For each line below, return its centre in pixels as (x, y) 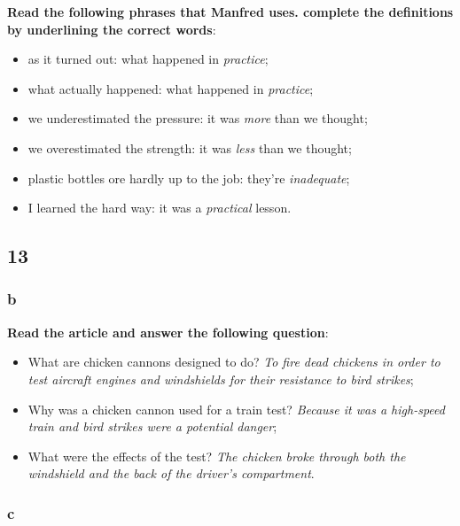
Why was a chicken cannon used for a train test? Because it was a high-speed (236, 409)
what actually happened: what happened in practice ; (171, 88)
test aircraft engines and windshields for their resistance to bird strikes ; (221, 379)
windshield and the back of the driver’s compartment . (171, 473)
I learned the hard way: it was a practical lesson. (160, 208)
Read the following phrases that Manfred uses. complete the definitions (230, 12)
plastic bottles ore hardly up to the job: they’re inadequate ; (189, 178)
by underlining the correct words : (112, 29)
